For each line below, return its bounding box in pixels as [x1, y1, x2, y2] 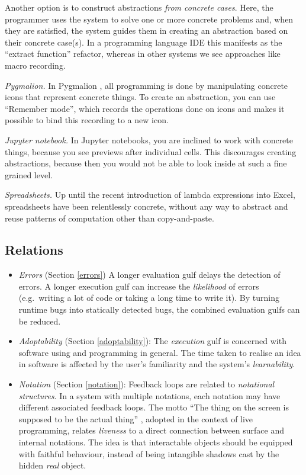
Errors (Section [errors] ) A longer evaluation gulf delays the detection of [18, 268, 281, 281]
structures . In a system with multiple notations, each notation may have [18, 389, 281, 402]
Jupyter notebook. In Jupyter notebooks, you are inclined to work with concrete [5, 133, 294, 146]
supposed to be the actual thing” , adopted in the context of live [18, 412, 253, 425]
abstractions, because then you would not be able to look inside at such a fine [5, 157, 287, 169]
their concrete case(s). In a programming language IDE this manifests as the [5, 36, 282, 48]
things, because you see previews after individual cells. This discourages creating [5, 145, 297, 158]
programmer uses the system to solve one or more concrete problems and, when [5, 12, 294, 25]
